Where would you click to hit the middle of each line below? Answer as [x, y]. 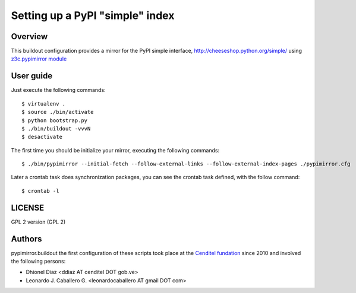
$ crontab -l [40, 191]
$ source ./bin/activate [58, 112]
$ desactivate [42, 137]
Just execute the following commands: [59, 90]
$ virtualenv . [44, 103]
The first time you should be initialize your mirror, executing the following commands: [115, 150]
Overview [29, 36]
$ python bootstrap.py [55, 120]
